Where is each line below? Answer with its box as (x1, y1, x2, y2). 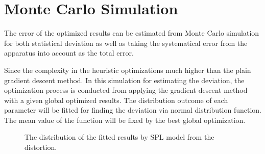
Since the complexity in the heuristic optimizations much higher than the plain (4, 64, 251, 75)
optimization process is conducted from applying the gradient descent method (4, 85, 248, 95)
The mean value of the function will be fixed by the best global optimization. (4, 114, 246, 125)
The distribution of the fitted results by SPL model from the (25, 132, 214, 142)
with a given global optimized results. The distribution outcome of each (4, 94, 228, 105)
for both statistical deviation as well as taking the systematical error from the (4, 37, 248, 48)
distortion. (25, 142, 57, 152)
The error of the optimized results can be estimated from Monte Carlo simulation (4, 28, 259, 38)
